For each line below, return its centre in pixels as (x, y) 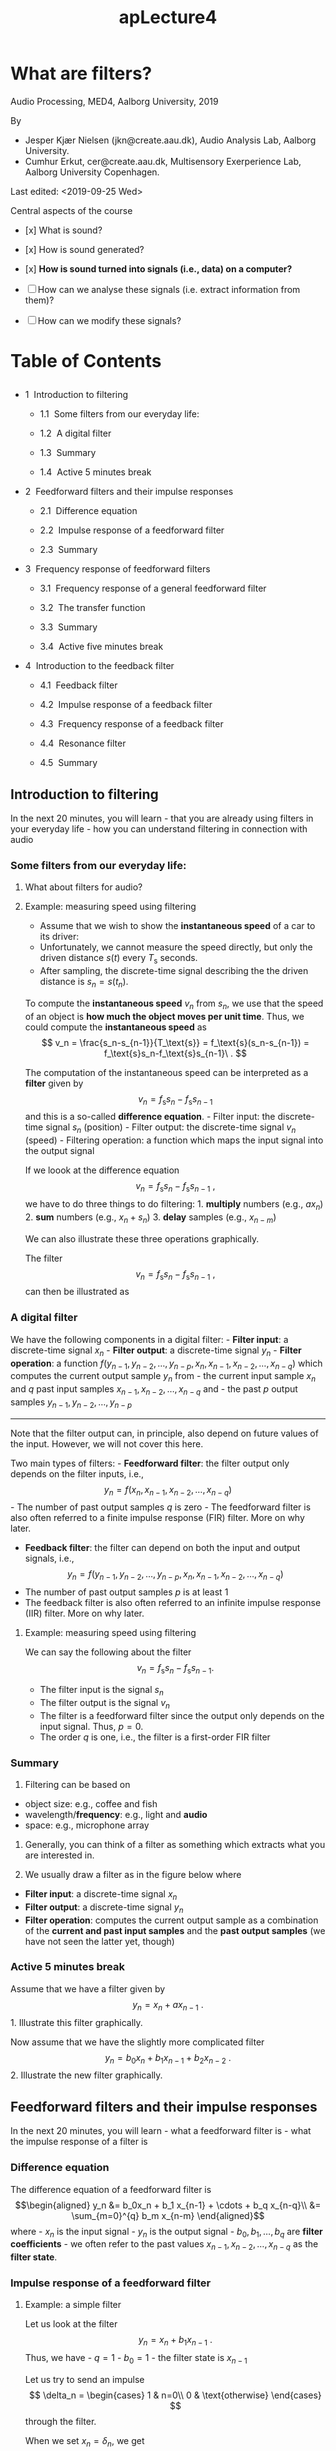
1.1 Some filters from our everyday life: (119, 414)
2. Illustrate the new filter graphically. (86, 2075)
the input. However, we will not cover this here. (107, 1443)
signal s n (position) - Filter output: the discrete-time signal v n (171, 1128)
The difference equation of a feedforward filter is (111, 2189)
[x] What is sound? (63, 230)
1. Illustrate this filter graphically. (76, 2022)
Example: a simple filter (73, 2305)
